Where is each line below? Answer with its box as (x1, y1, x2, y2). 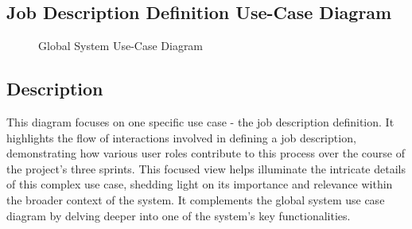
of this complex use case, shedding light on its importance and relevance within (6, 176, 393, 192)
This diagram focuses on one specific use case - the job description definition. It (6, 114, 395, 130)
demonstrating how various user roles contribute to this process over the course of (6, 145, 406, 161)
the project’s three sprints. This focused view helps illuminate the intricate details (6, 160, 406, 177)
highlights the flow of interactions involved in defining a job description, (6, 129, 356, 146)
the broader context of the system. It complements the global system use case (6, 191, 385, 208)
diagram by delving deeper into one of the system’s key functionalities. (6, 207, 351, 223)
